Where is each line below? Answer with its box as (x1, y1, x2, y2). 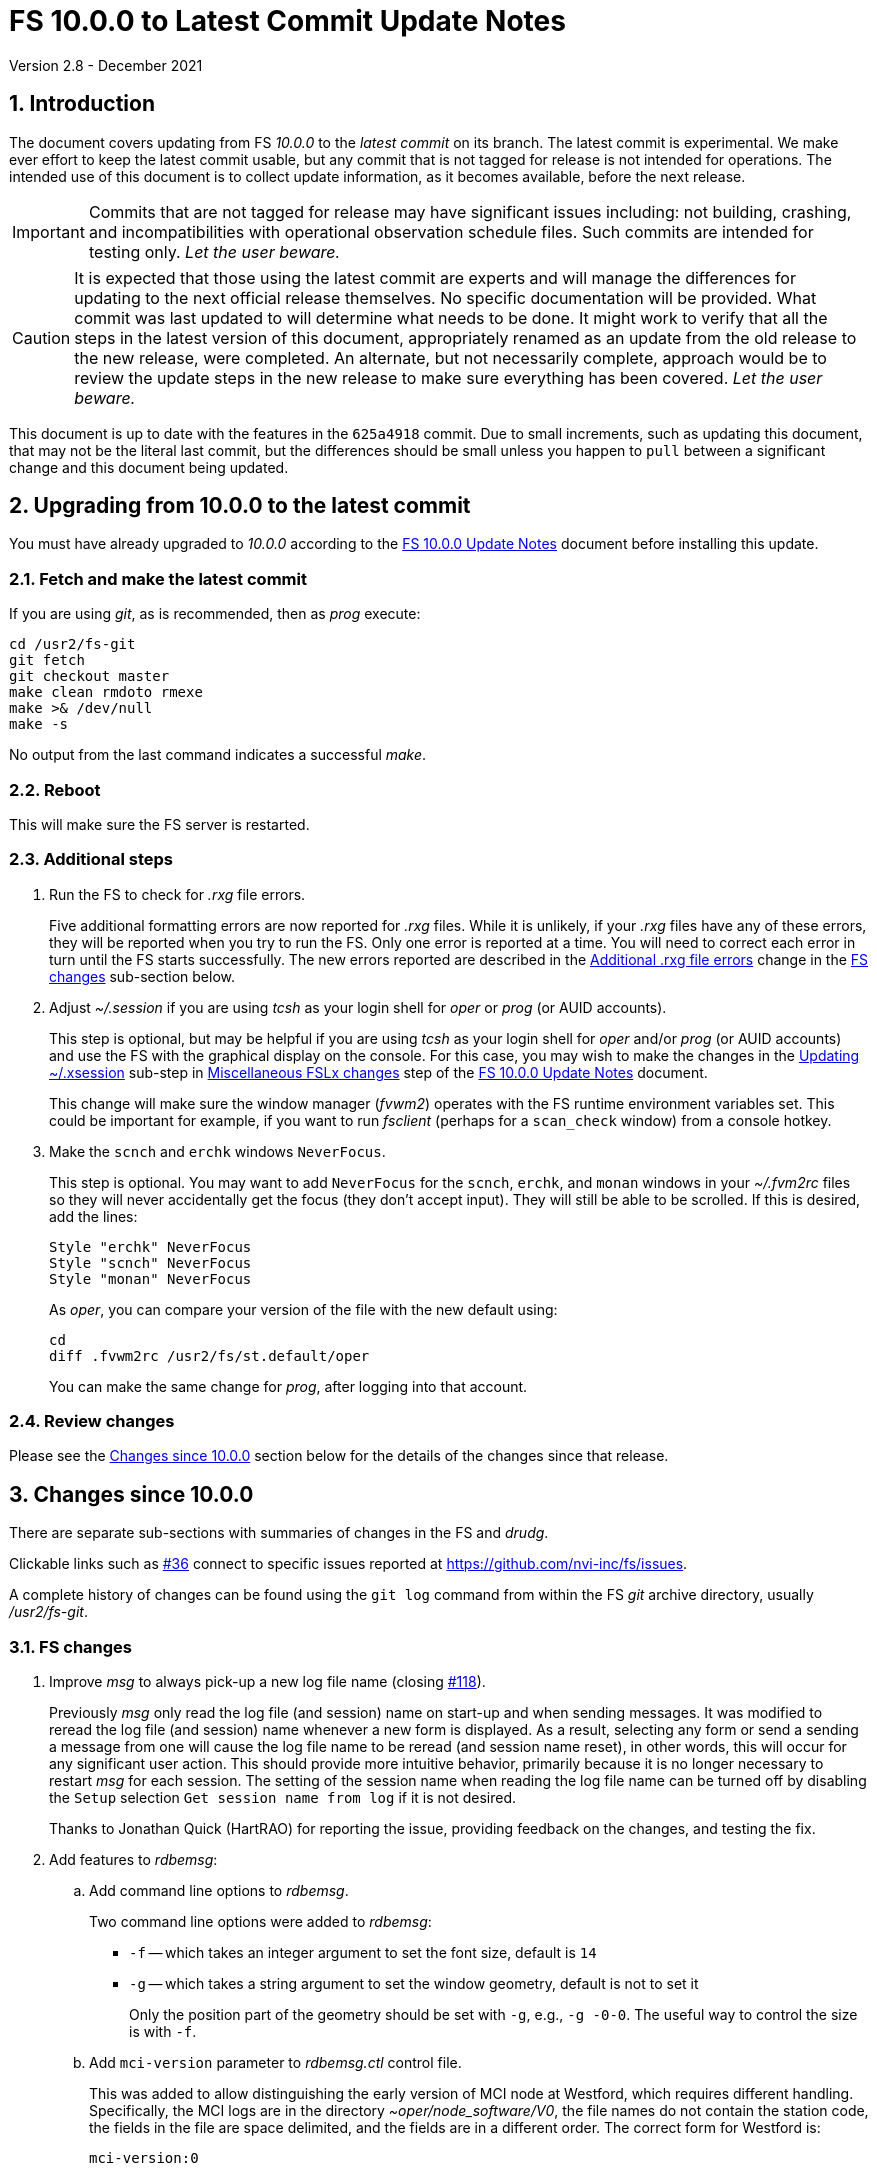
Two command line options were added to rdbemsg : (89, 1913, 432, 1931)
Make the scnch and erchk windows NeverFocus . (49, 1142, 386, 1160)
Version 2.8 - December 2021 (9, 56, 203, 74)
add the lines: (49, 1207, 138, 1225)
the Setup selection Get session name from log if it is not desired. (49, 1789, 517, 1807)
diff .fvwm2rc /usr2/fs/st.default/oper (49, 1347, 370, 1364)
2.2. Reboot (9, 779, 101, 800)
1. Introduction (9, 91, 155, 117)
